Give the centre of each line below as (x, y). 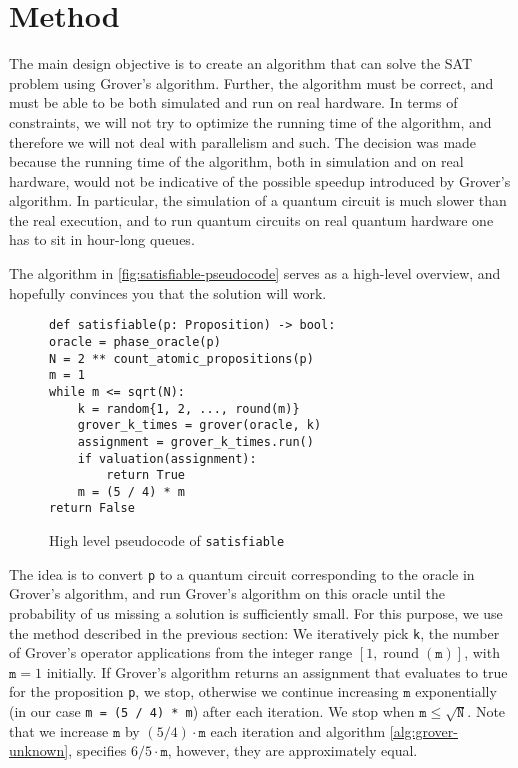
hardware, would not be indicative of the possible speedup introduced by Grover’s (260, 180)
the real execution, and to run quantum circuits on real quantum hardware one (251, 219)
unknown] (39, 750)
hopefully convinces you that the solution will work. (168, 292)
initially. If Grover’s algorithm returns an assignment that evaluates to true (277, 671)
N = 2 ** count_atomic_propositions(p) (181, 358)
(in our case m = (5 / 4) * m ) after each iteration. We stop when (212, 711)
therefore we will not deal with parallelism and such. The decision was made (243, 141)
